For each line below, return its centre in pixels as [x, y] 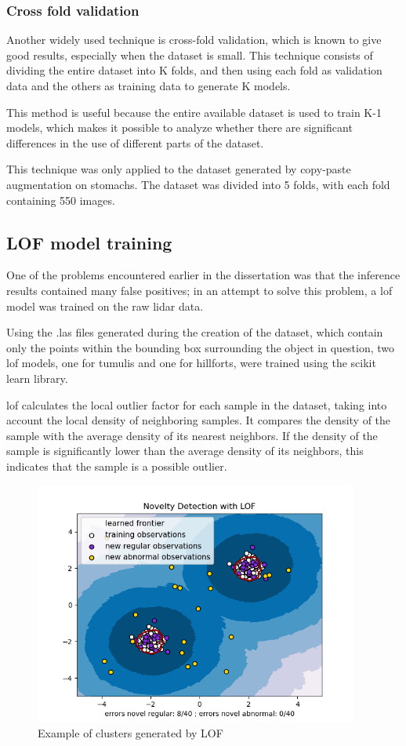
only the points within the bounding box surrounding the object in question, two [201, 347]
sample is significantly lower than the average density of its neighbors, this [185, 451]
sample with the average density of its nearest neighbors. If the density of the [192, 435]
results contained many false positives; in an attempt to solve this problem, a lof [199, 290]
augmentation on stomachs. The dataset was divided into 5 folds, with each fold [198, 184]
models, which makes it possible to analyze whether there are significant [179, 127]
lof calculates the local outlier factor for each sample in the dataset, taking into [197, 404]
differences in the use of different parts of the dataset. [135, 142]
